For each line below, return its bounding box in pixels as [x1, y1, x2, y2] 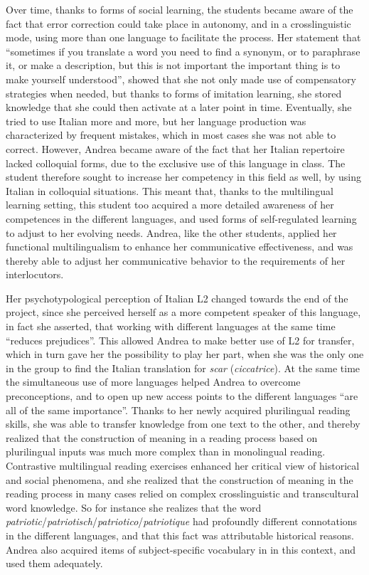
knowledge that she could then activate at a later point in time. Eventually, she [6, 100, 352, 115]
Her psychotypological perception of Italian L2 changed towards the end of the [6, 290, 348, 305]
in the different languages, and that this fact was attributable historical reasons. [6, 527, 354, 542]
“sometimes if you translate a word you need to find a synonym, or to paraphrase [6, 43, 360, 58]
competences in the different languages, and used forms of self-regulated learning [6, 211, 357, 226]
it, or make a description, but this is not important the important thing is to [6, 58, 341, 73]
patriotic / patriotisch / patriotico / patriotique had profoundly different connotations [6, 514, 358, 529]
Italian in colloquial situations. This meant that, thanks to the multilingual [6, 183, 333, 198]
